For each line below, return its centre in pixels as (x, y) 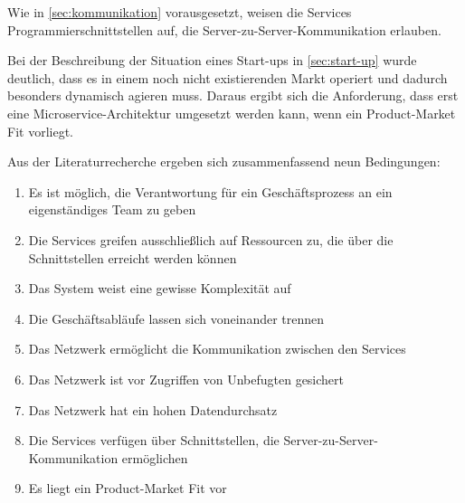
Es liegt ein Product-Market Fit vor (128, 488)
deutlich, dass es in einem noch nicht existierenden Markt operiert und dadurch (228, 77)
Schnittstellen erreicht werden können (133, 257)
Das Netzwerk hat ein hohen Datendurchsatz (153, 409)
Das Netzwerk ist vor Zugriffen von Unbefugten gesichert (186, 379)
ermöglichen (155, 457)
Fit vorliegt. (40, 131)
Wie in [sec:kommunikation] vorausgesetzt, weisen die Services (180, 12)
